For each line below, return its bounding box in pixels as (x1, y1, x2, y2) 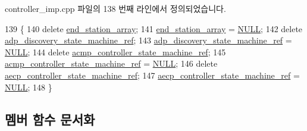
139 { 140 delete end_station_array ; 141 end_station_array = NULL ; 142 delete (5, 22, 303, 35)
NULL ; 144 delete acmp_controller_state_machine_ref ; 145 (5, 45, 226, 58)
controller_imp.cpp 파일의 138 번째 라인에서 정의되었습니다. (5, 2, 226, 14)
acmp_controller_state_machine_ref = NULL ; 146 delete (5, 57, 218, 70)
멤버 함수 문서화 (5, 110, 95, 128)
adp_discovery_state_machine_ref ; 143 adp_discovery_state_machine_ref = (5, 34, 292, 46)
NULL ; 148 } (5, 80, 52, 93)
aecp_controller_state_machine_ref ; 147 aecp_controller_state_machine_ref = (5, 68, 300, 81)
